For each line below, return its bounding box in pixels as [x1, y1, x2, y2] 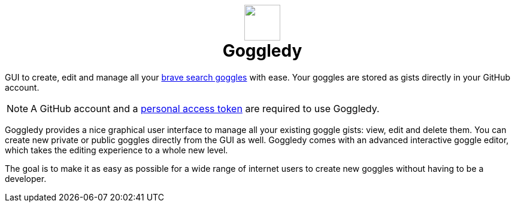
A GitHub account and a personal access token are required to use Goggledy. [31, 102, 380, 115]
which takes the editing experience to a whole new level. [5, 144, 228, 155]
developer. [5, 173, 47, 184]
